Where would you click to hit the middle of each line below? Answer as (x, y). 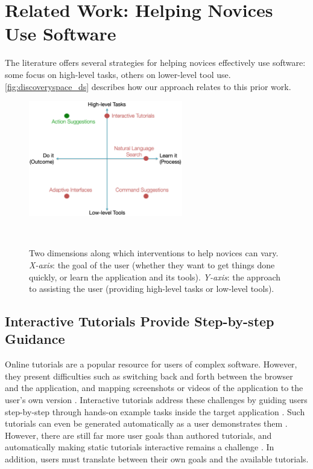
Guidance (35, 339)
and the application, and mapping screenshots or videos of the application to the (154, 388)
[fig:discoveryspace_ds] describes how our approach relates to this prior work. (148, 86)
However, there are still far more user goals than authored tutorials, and (138, 435)
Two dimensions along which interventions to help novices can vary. (154, 253)
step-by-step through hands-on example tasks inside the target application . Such (155, 411)
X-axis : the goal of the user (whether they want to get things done (152, 264)
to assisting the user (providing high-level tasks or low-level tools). (152, 289)
